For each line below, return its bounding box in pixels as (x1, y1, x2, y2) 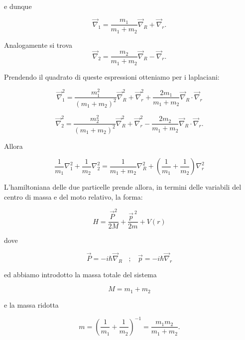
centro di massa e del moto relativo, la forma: (4, 191, 143, 202)
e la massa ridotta (4, 299, 59, 310)
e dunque (4, 1, 32, 11)
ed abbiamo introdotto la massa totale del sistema (4, 269, 157, 279)
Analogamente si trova (4, 39, 72, 50)
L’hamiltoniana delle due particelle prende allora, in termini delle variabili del (4, 182, 242, 192)
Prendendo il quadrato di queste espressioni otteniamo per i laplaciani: (4, 71, 220, 82)
